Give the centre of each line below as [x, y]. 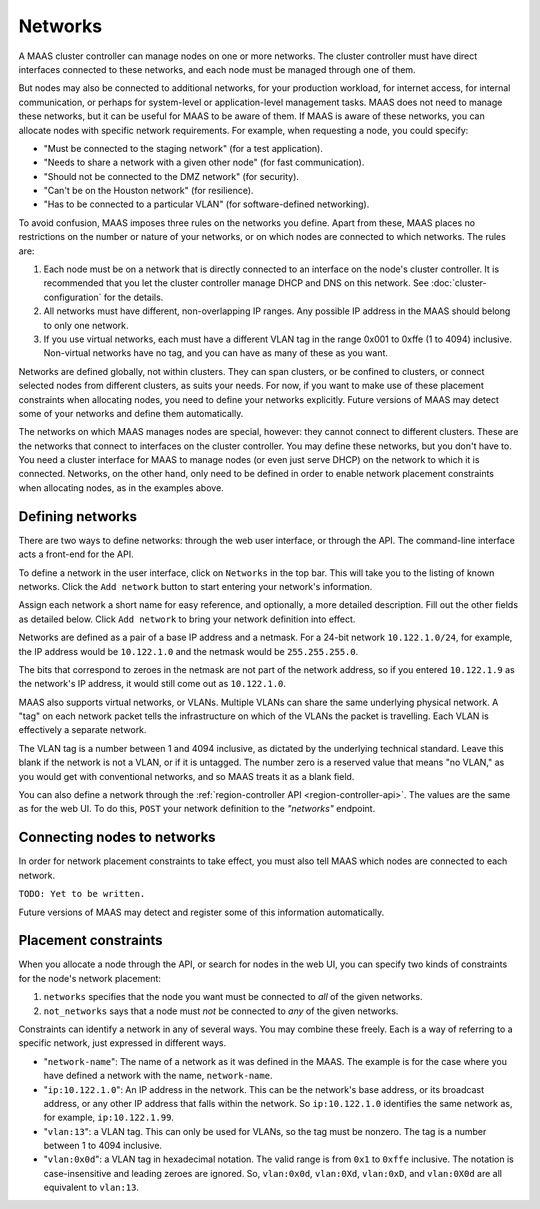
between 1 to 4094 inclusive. [103, 1146]
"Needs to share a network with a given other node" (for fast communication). [204, 162]
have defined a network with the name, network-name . [158, 1076]
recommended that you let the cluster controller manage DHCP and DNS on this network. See [236, 283]
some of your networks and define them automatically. [131, 413]
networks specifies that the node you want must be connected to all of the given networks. [233, 997]
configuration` [72, 297]
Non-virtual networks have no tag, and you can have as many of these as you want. [216, 353]
